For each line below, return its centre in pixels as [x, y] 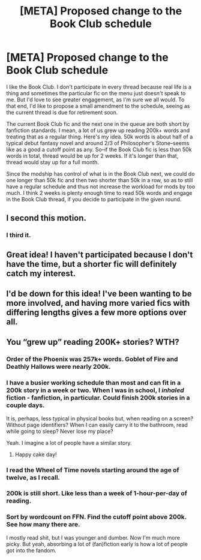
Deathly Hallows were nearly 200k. [58, 367]
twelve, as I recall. [33, 477]
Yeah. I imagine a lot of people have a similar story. [69, 442]
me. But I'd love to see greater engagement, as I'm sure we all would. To [95, 100]
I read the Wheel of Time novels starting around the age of [93, 470]
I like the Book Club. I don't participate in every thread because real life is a [99, 87]
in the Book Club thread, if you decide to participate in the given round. [94, 199]
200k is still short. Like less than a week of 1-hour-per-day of [97, 493]
